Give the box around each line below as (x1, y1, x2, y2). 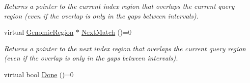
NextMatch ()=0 (81, 27, 132, 37)
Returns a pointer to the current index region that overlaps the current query (4, 1, 235, 11)
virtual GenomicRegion (4, 27, 74, 37)
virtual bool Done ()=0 (4, 69, 74, 79)
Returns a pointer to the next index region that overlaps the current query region (4, 43, 246, 53)
